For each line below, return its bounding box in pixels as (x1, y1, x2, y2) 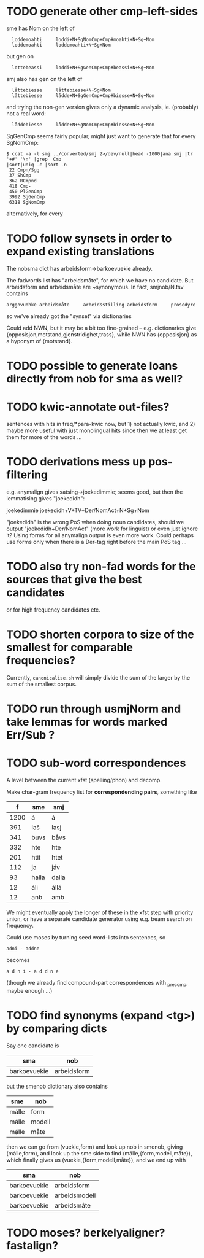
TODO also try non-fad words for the (6, 560, 196, 573)
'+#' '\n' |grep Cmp (6, 156, 62, 162)
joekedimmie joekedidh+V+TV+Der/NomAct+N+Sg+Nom (6, 507, 150, 514)
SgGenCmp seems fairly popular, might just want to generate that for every (6, 132, 196, 139)
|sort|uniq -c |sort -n (6, 161, 67, 168)
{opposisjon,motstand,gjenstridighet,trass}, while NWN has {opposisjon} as (6, 330, 197, 338)
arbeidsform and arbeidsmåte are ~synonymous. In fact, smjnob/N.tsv (6, 283, 184, 290)
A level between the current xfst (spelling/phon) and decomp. (6, 776, 162, 783)
